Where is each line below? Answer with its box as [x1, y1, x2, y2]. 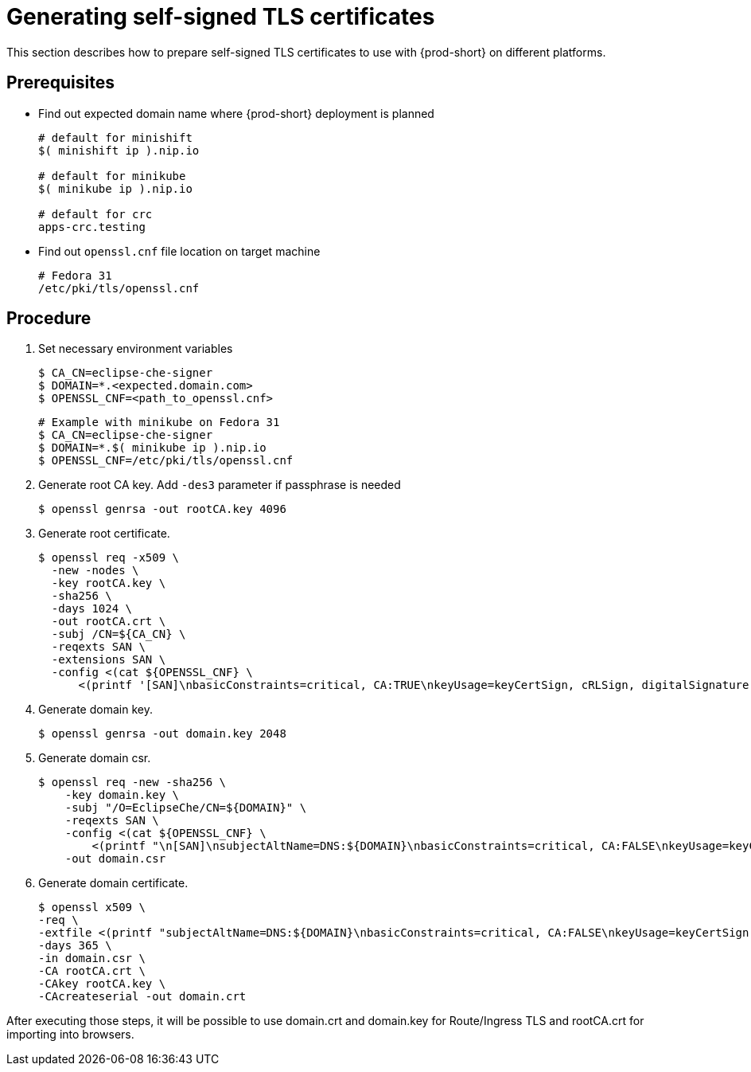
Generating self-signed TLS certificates [6, 3, 435, 30]
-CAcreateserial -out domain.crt [38, 990, 247, 1004]
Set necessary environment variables [38, 342, 233, 356]
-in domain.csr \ [38, 952, 146, 965]
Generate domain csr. [38, 751, 151, 765]
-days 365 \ [38, 939, 112, 953]
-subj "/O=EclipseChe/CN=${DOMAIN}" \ [64, 801, 307, 815]
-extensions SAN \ [51, 653, 166, 667]
